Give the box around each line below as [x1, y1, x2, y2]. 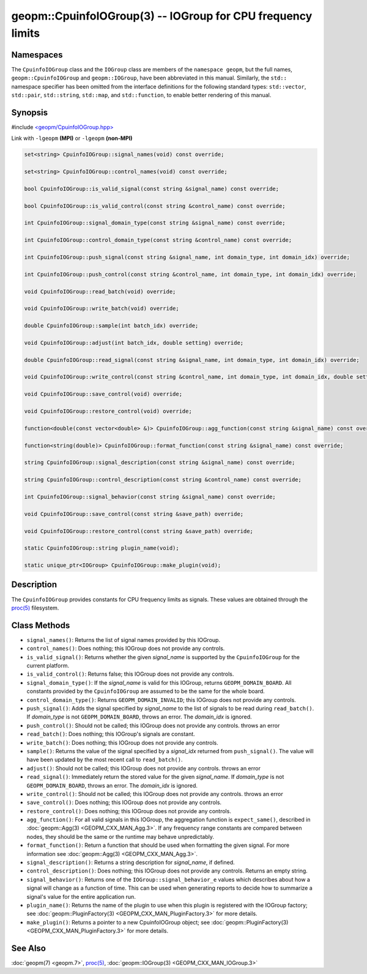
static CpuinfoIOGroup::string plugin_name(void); [24, 545, 180, 552]
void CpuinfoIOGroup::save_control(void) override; [24, 391, 183, 397]
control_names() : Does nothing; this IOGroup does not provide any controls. [26, 645, 225, 652]
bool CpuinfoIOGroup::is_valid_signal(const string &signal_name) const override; [24, 185, 280, 192]
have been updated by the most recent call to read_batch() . [26, 756, 183, 764]
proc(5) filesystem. [11, 604, 59, 611]
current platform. [26, 662, 70, 670]
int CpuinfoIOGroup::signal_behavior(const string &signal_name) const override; [24, 493, 276, 500]
